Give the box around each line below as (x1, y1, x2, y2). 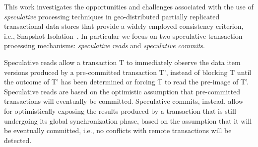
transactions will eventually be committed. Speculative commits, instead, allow (4, 96, 244, 106)
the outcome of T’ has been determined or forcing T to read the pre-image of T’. (4, 76, 249, 87)
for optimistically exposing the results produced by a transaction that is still (4, 105, 236, 116)
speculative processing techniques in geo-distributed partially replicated (4, 11, 220, 21)
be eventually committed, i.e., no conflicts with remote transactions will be (4, 125, 232, 136)
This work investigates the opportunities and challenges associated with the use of (4, 1, 254, 11)
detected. (4, 135, 32, 145)
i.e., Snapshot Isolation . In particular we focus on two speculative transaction (4, 30, 243, 41)
